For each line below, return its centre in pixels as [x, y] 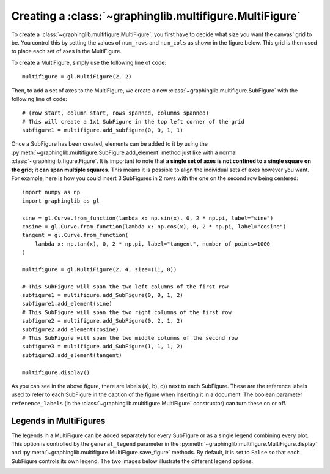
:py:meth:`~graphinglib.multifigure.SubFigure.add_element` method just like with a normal [124, 152]
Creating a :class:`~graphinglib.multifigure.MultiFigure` [156, 16]
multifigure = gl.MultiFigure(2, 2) [77, 77]
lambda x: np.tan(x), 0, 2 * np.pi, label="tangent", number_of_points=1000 [152, 244]
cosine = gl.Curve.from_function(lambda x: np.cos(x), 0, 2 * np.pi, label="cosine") [154, 226]
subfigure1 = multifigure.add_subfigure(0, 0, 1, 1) [103, 130]
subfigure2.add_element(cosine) [71, 329]
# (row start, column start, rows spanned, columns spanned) [116, 113]
